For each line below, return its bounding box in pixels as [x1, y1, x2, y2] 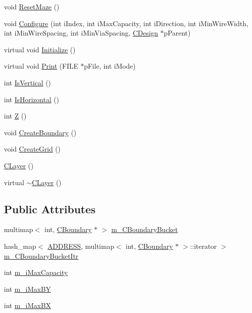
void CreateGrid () [4, 144, 61, 154]
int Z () [4, 111, 27, 121]
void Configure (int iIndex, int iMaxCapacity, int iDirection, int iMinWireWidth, [4, 18, 249, 28]
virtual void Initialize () [4, 44, 76, 54]
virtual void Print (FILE [4, 61, 79, 71]
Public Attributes [4, 201, 96, 216]
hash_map [4, 240, 37, 251]
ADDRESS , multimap [47, 240, 114, 251]
